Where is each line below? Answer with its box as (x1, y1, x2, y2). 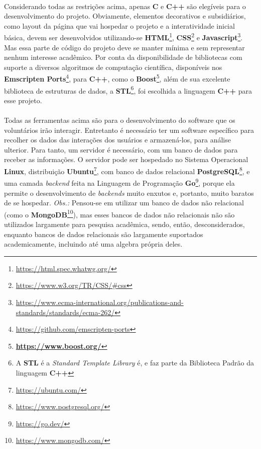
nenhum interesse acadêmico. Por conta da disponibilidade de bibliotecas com (4, 52, 242, 62)
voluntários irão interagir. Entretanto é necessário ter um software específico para (4, 124, 254, 135)
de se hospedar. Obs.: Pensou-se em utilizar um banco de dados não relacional (4, 197, 244, 208)
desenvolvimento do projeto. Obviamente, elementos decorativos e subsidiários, (4, 11, 246, 21)
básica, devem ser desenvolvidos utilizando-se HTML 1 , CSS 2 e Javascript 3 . (4, 31, 243, 43)
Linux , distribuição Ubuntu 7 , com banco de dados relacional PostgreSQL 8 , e (4, 165, 250, 176)
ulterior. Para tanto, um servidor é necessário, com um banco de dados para (4, 144, 238, 155)
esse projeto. (4, 95, 42, 105)
